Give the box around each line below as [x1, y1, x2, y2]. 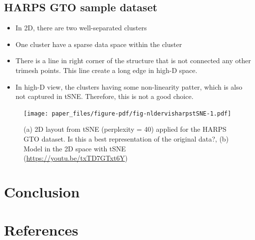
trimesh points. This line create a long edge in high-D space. [15, 65, 198, 75]
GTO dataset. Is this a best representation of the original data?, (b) [24, 134, 229, 144]
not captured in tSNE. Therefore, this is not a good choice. [15, 91, 194, 101]
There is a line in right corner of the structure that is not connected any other [15, 55, 251, 66]
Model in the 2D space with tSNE [24, 143, 126, 153]
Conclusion [4, 181, 80, 201]
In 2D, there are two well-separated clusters [15, 23, 147, 33]
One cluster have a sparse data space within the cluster [15, 39, 182, 49]
